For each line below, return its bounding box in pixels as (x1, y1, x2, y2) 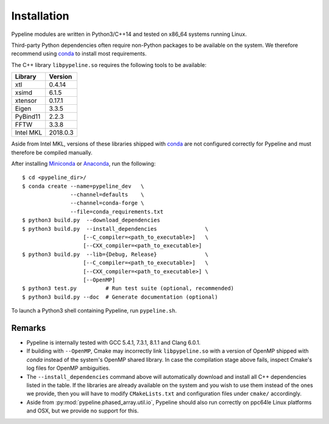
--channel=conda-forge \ (70, 200, 144, 207)
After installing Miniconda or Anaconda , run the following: (11, 160, 156, 167)
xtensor (15, 96, 37, 105)
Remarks (11, 323, 46, 333)
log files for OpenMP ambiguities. (26, 364, 111, 372)
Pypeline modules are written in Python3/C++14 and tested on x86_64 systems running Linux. (11, 30, 247, 38)
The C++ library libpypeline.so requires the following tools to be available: (11, 61, 207, 68)
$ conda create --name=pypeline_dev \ (22, 183, 144, 189)
